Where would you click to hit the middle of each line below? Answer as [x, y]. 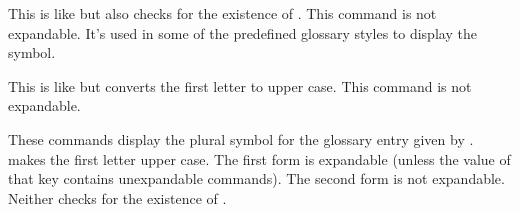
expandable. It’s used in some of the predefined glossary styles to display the [242, 32]
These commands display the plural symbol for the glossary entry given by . [241, 138]
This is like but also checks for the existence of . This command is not [222, 13]
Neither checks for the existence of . [117, 197]
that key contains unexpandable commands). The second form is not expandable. [256, 178]
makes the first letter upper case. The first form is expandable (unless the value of [259, 158]
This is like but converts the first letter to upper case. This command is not [240, 85]
